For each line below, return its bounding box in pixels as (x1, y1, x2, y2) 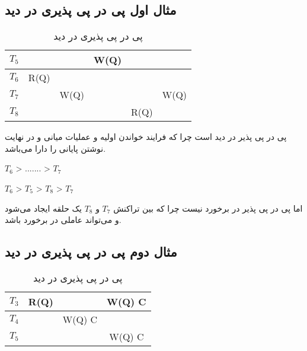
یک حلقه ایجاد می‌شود (5, 202, 82, 214)
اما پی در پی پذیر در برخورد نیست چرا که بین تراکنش (113, 202, 303, 214)
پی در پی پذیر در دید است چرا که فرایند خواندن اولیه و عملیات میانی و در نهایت (5, 130, 287, 143)
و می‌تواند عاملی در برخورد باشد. (5, 213, 121, 226)
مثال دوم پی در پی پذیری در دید (5, 242, 177, 261)
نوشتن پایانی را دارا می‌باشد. (5, 142, 106, 154)
